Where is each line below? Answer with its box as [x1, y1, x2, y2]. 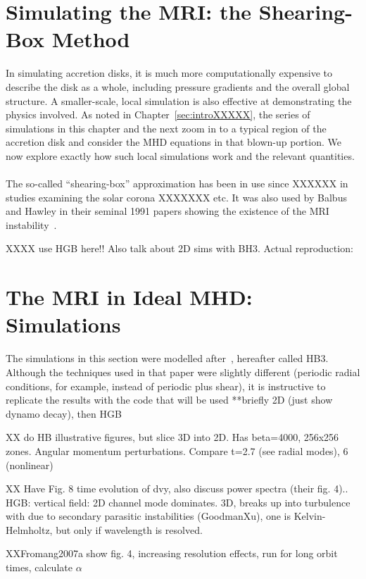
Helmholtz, [6, 522, 53, 537]
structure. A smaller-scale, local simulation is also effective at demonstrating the [6, 93, 352, 108]
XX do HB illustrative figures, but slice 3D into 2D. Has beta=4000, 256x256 [6, 430, 339, 444]
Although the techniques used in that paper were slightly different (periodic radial [6, 364, 360, 379]
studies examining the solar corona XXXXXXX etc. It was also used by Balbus [6, 189, 347, 204]
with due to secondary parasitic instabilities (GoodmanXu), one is [6, 509, 291, 523]
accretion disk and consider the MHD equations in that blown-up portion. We [6, 135, 341, 149]
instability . [6, 217, 57, 232]
